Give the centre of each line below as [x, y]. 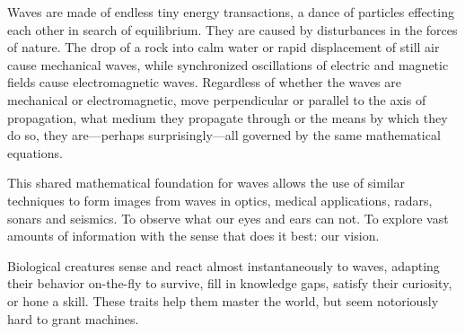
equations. [35, 152]
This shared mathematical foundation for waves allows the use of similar [206, 183]
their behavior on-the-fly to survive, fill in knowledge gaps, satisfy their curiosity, [230, 283]
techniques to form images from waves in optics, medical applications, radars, [220, 200]
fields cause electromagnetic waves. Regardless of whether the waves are [204, 82]
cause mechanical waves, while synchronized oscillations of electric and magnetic [228, 64]
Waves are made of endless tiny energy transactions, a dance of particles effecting [231, 12]
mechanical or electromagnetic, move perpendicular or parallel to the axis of [217, 99]
